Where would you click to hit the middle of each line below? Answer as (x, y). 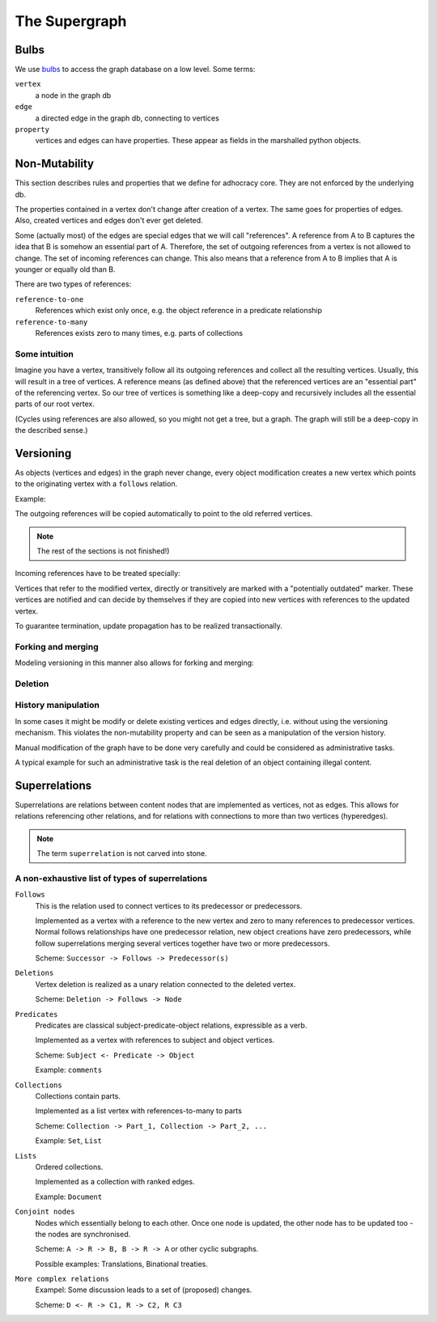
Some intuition (45, 354)
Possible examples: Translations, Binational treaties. (121, 1264)
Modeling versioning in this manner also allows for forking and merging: (134, 663)
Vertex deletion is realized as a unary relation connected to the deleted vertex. (165, 984)
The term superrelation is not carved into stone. (122, 853)
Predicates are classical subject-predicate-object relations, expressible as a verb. (171, 1025)
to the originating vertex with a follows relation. (96, 484)
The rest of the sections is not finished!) (103, 551)
